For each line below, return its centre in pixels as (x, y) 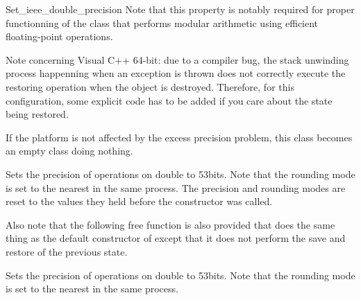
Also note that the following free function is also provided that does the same (170, 224)
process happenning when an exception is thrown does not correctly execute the (176, 73)
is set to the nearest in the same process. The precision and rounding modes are (176, 187)
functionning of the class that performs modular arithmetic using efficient (162, 23)
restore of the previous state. (67, 251)
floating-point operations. (59, 36)
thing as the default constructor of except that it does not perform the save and (176, 238)
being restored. (37, 114)
